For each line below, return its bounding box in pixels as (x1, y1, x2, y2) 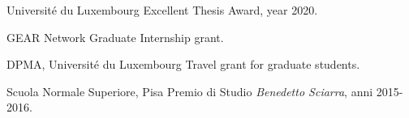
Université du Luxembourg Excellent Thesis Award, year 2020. (6, 2, 318, 18)
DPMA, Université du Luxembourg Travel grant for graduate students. (6, 56, 360, 73)
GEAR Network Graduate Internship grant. (6, 28, 224, 45)
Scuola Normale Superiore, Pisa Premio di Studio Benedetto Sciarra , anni (6, 82, 373, 99)
